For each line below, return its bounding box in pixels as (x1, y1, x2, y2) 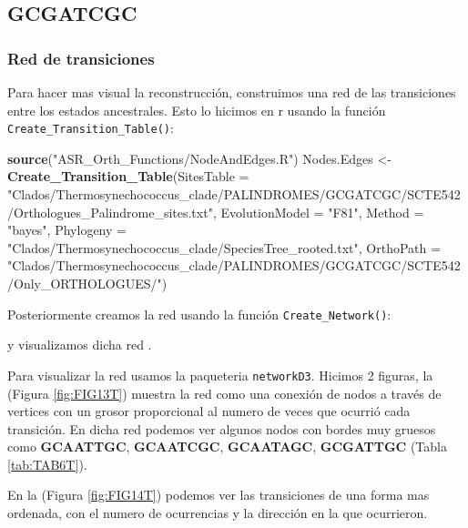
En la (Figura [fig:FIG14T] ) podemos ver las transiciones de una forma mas (7, 485, 430, 504)
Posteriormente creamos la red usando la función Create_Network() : (7, 304, 392, 323)
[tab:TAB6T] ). (7, 454, 87, 473)
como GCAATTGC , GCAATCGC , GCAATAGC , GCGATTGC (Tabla (7, 437, 447, 456)
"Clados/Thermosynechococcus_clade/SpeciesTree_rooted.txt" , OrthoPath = (7, 238, 441, 257)
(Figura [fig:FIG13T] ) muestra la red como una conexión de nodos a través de (7, 383, 442, 402)
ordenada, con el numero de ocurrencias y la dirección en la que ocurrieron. (7, 503, 428, 523)
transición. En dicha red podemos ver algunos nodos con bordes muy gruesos (7, 419, 436, 438)
